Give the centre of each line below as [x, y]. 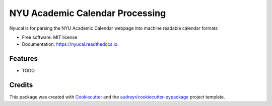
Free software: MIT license [50, 37]
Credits [21, 85]
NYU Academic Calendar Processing [88, 13]
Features [23, 59]
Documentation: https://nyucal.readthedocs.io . [70, 44]
